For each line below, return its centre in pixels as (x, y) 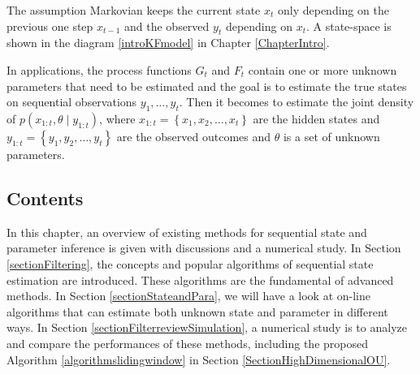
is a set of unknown (331, 136)
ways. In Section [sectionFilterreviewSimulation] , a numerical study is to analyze (207, 327)
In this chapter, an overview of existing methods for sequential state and (187, 232)
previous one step (50, 26)
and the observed (167, 26)
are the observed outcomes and (194, 136)
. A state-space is (349, 26)
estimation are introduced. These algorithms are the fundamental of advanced (200, 279)
